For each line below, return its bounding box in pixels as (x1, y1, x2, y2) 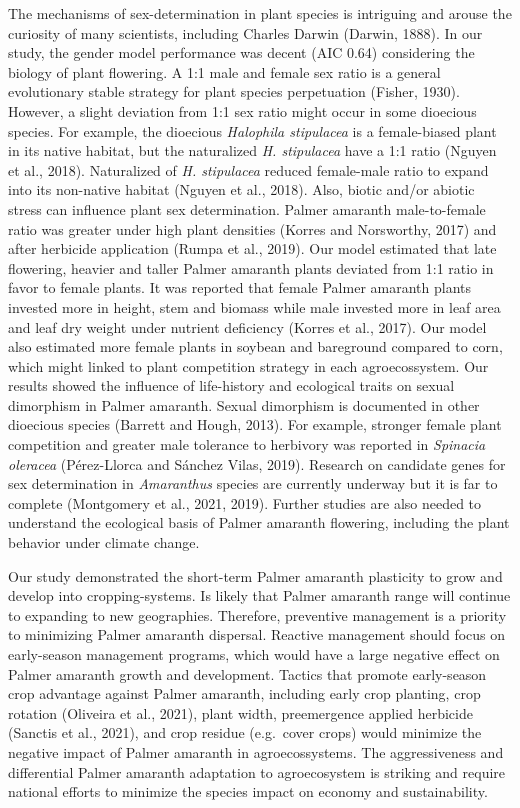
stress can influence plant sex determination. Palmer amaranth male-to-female (8, 198, 486, 219)
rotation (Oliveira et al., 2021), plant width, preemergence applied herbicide (8, 702, 473, 723)
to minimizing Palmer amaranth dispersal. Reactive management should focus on (8, 624, 506, 645)
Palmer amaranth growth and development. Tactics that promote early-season (8, 663, 487, 684)
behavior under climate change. (8, 532, 200, 553)
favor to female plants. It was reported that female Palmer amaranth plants (8, 277, 471, 298)
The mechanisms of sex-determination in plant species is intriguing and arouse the (8, 3, 512, 23)
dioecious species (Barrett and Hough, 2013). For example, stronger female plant (8, 414, 502, 435)
